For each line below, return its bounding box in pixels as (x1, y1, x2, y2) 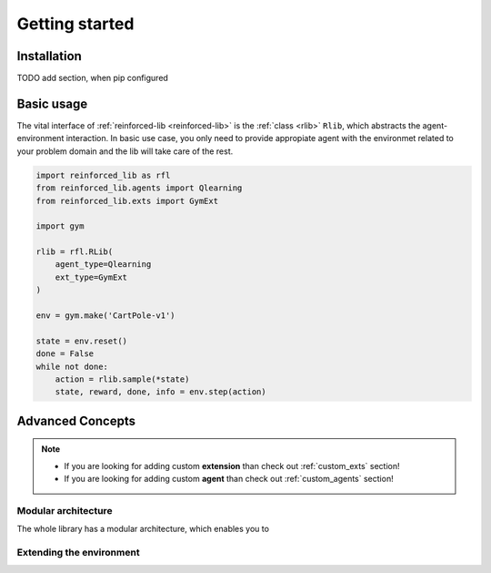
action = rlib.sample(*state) (55, 373, 190, 384)
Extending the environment (16, 547, 140, 559)
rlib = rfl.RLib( (35, 247, 114, 257)
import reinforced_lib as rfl (35, 169, 171, 180)
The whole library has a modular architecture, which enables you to (16, 524, 270, 535)
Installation (16, 48, 82, 64)
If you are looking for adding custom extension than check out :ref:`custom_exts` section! (64, 460, 400, 471)
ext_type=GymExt (55, 271, 127, 282)
